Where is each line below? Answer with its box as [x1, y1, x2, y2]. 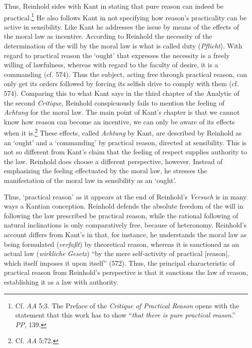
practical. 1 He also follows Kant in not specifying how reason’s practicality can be [4, 11, 247, 22]
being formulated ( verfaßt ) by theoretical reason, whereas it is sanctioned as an [4, 239, 239, 249]
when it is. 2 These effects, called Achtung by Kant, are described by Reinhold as [4, 126, 242, 138]
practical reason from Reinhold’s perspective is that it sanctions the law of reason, [4, 267, 248, 277]
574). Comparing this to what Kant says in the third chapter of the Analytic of [4, 88, 239, 98]
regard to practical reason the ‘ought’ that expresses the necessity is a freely [4, 50, 230, 60]
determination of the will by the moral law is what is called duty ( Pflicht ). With [4, 41, 243, 51]
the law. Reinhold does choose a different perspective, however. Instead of [4, 156, 222, 166]
